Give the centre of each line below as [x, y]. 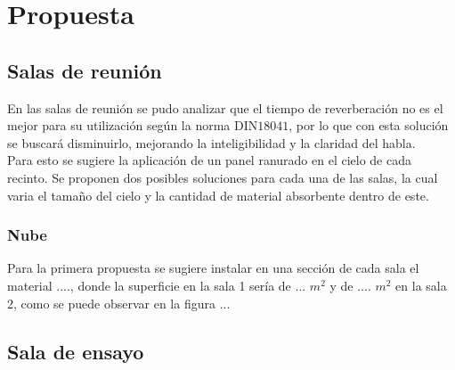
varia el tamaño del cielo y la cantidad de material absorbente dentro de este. [218, 195]
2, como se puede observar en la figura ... [119, 303]
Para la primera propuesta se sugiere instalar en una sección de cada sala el [213, 268]
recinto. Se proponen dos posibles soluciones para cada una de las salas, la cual [223, 177]
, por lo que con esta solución [369, 125]
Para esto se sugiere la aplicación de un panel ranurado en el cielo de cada [209, 160]
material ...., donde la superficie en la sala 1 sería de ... [157, 285]
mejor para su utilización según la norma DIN [133, 125]
